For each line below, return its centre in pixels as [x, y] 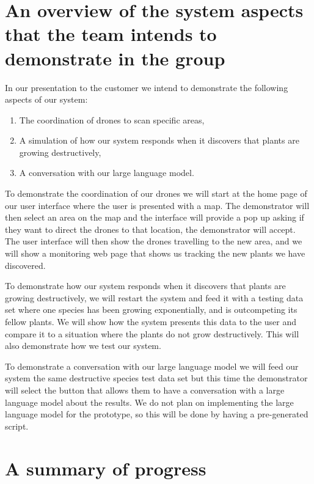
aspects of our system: [46, 99]
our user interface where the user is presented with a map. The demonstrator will [157, 205]
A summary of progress [106, 468]
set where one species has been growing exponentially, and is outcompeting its [151, 310]
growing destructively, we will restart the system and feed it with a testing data [154, 297]
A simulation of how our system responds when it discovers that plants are [159, 140]
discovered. [25, 265]
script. [17, 426]
